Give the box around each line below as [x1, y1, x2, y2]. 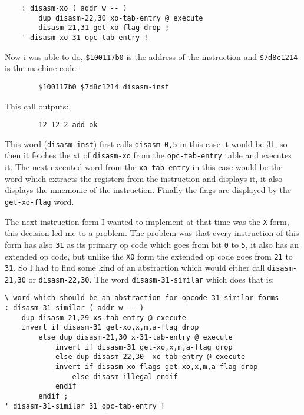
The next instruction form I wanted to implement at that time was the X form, [5, 215, 289, 227]
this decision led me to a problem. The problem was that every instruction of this [5, 227, 299, 239]
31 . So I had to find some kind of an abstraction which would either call [5, 261, 265, 274]
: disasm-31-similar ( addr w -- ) [5, 304, 144, 313]
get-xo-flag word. [5, 195, 74, 207]
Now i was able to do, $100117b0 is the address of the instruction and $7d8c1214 [5, 50, 298, 62]
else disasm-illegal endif [72, 372, 178, 381]
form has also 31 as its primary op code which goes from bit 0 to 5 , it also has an [5, 238, 299, 250]
